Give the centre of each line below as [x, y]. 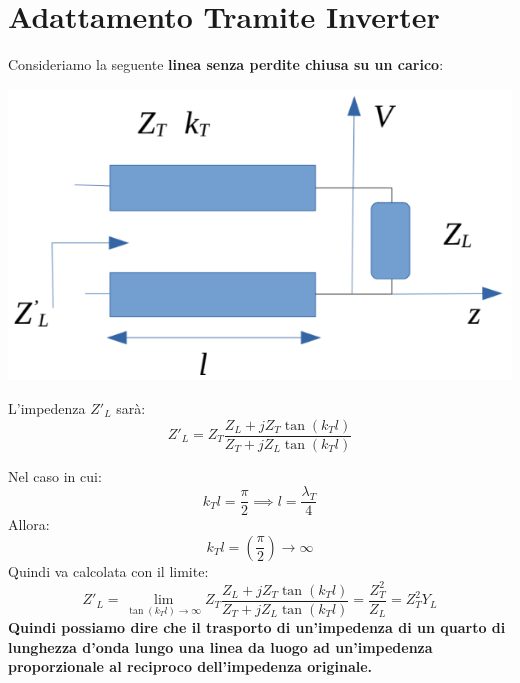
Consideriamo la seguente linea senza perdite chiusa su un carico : [226, 64]
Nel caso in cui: [55, 475]
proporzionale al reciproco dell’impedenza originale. [190, 666]
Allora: [29, 524]
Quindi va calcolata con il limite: [108, 570]
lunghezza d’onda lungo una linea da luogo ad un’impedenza [220, 646]
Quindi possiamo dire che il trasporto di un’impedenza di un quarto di [257, 627]
